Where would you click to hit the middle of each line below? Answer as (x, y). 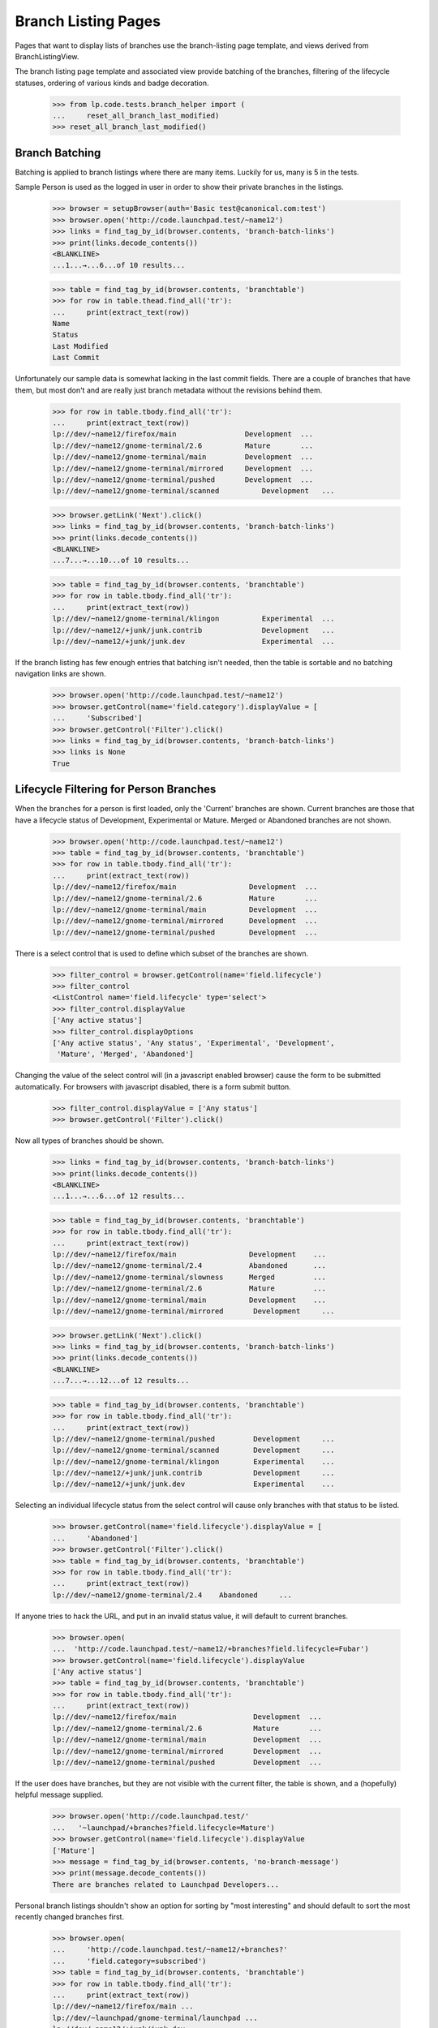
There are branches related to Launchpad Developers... (166, 1884)
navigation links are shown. (60, 674)
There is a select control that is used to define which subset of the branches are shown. (161, 953)
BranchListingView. (47, 56)
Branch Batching (58, 153)
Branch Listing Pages (88, 21)
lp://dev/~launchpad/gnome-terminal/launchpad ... (155, 2017)
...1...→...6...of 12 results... (119, 1196)
